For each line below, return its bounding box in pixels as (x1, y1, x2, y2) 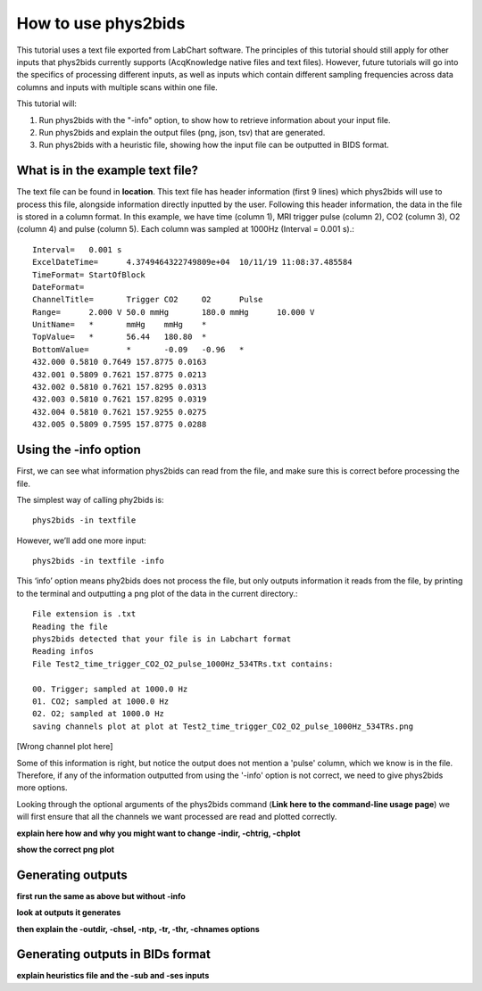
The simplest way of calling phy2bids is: (16, 494, 164, 505)
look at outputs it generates (16, 907, 121, 918)
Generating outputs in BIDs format (16, 946, 212, 962)
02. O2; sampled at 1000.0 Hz (32, 709, 165, 719)
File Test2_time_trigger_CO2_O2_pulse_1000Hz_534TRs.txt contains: (32, 658, 334, 669)
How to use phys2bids (16, 13, 186, 33)
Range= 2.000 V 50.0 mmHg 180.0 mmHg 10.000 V (32, 307, 315, 317)
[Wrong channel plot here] (16, 741, 113, 752)
